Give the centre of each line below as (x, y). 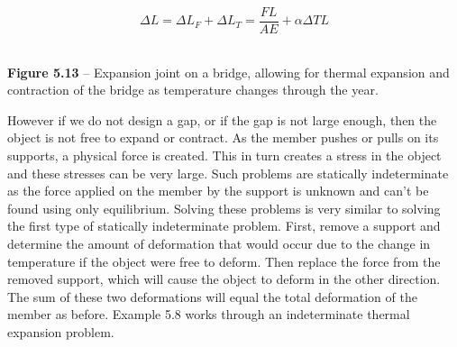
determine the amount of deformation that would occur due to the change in (219, 243)
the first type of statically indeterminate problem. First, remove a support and (224, 226)
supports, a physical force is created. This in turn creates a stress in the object (224, 155)
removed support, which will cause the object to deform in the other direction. (224, 279)
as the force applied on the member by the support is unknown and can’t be (218, 191)
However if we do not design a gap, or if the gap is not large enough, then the (222, 119)
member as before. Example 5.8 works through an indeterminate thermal (209, 314)
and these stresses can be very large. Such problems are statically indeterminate (228, 173)
